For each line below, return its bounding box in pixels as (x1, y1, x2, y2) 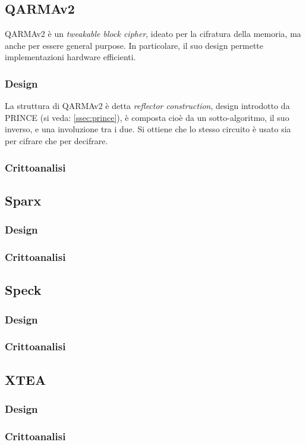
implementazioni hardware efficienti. (5, 51, 136, 63)
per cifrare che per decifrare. (5, 134, 108, 147)
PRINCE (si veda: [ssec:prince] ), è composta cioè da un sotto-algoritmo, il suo (5, 111, 289, 123)
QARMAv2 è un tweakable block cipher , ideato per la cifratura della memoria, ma (5, 27, 301, 40)
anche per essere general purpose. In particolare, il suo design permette (5, 39, 264, 51)
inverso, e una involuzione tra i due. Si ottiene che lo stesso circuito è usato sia (5, 123, 291, 135)
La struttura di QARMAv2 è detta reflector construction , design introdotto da (5, 99, 290, 112)
